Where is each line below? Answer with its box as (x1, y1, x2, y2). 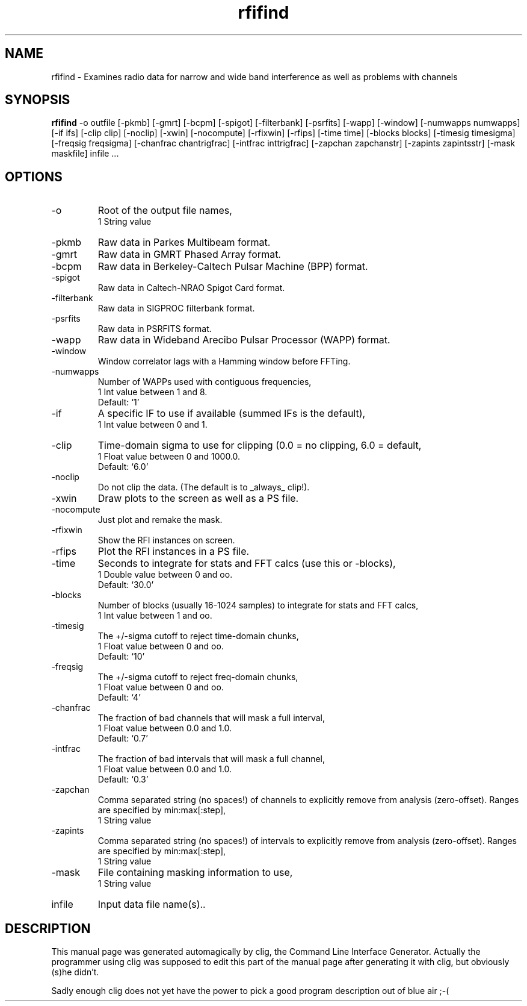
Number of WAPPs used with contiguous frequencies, (97, 376, 312, 387)
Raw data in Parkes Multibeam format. (97, 236, 271, 249)
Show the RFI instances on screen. (97, 535, 235, 546)
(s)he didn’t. (51, 967, 99, 978)
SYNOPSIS (5, 92, 70, 108)
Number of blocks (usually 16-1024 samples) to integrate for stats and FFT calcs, (97, 600, 419, 611)
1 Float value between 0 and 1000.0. (97, 451, 241, 462)
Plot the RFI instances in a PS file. (97, 545, 250, 558)
